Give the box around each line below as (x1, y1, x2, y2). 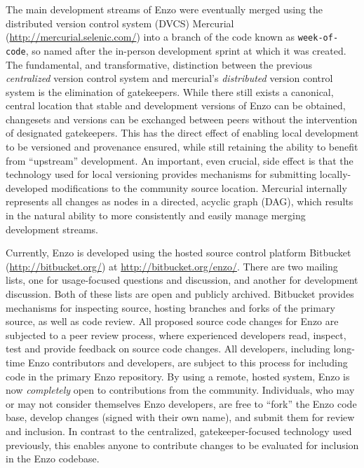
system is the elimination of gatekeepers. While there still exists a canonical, (6, 84, 334, 99)
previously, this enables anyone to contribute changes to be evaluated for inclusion (6, 437, 359, 452)
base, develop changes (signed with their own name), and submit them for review (6, 410, 355, 425)
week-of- (297, 33, 339, 43)
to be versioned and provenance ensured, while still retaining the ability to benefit (6, 139, 358, 154)
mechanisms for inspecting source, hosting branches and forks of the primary (6, 300, 335, 315)
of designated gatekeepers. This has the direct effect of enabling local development (6, 125, 359, 140)
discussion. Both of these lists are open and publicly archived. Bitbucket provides (6, 287, 354, 301)
